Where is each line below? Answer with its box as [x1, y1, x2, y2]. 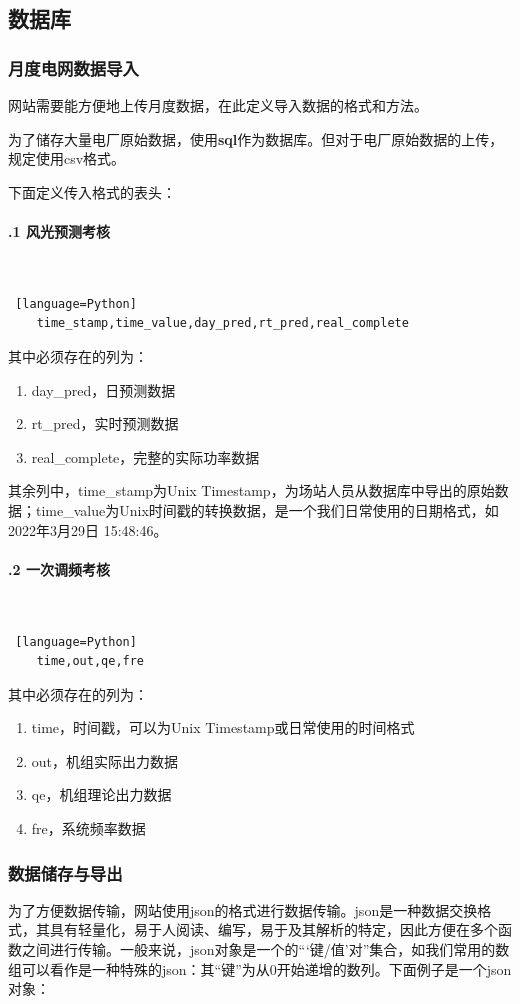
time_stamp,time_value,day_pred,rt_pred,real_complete [36, 316, 409, 331]
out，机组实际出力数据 [31, 750, 179, 771]
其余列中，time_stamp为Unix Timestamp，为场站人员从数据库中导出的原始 [8, 480, 495, 501]
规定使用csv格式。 [8, 148, 126, 169]
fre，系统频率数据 [31, 818, 146, 839]
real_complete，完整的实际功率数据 [31, 446, 260, 467]
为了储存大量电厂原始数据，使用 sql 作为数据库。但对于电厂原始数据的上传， [8, 128, 504, 149]
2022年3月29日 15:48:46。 [8, 519, 168, 540]
